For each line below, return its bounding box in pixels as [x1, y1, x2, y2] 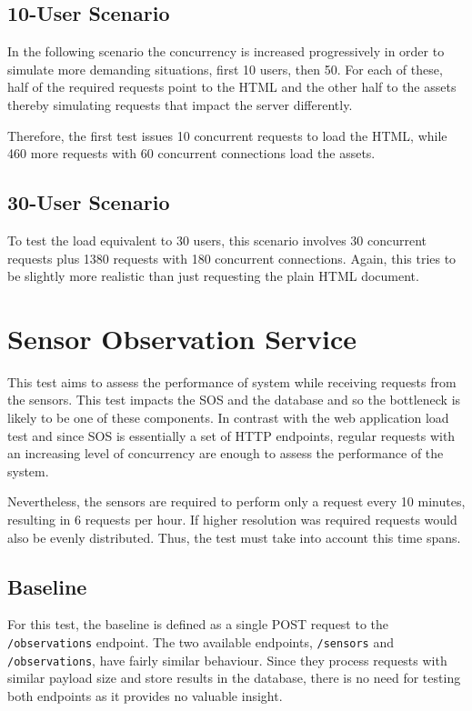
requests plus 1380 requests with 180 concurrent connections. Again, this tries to [7, 248, 457, 267]
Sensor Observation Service [7, 319, 357, 356]
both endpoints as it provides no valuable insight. [7, 686, 283, 705]
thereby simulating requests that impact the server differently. [7, 95, 353, 114]
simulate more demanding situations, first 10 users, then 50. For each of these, [7, 59, 443, 78]
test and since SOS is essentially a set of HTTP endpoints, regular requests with [7, 426, 456, 445]
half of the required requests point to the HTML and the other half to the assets [7, 77, 457, 96]
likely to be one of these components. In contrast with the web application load [7, 408, 449, 427]
